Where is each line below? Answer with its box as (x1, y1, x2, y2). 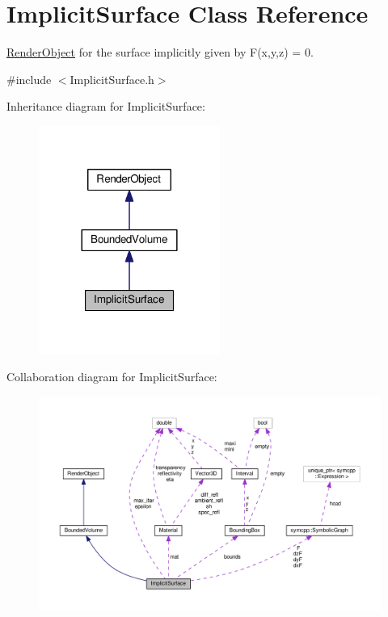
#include (6, 70, 52, 87)
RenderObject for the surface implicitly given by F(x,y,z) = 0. (6, 44, 314, 61)
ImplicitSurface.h (70, 70, 154, 87)
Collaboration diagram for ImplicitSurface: (6, 368, 217, 385)
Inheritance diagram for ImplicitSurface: (6, 98, 205, 115)
